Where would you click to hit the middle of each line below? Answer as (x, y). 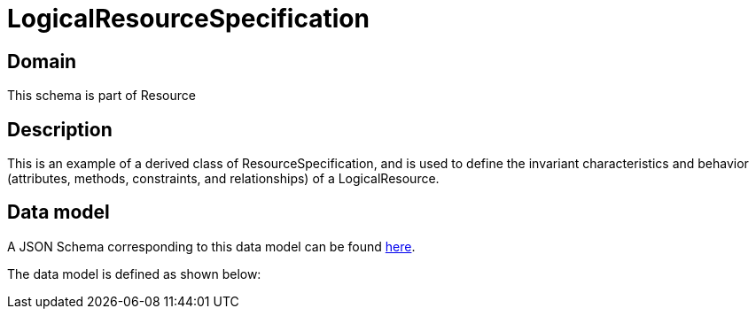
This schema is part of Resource (101, 96)
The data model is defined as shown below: (134, 274)
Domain (42, 61)
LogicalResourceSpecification (188, 19)
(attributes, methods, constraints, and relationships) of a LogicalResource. (223, 179)
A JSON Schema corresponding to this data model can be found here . (211, 246)
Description (60, 129)
